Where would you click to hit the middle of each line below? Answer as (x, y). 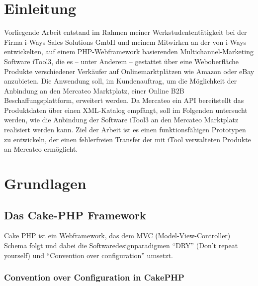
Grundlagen (45, 183)
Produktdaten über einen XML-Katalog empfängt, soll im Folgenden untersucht (126, 110)
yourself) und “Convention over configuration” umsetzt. (88, 255)
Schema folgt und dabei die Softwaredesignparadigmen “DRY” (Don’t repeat (121, 245)
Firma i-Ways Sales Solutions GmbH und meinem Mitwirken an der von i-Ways (125, 42)
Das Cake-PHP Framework (75, 215)
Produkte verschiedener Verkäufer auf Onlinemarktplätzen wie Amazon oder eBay (129, 71)
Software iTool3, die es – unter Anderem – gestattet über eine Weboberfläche (122, 61)
